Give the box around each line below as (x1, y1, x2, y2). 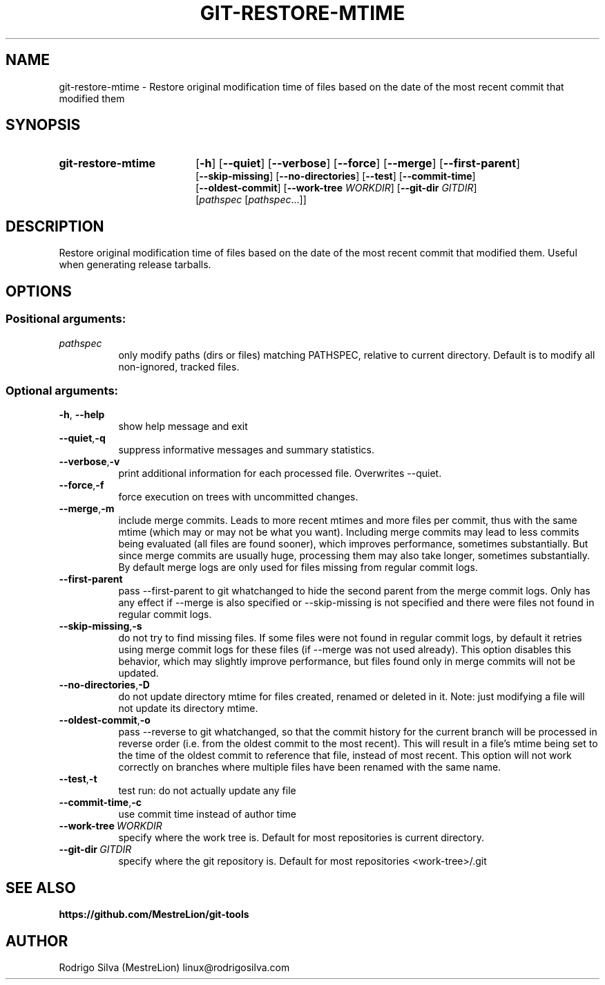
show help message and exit (118, 420, 248, 433)
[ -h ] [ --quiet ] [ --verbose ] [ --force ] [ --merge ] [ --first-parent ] (195, 156, 521, 171)
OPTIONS (6, 282, 72, 300)
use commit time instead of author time (118, 808, 296, 820)
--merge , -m (59, 503, 115, 515)
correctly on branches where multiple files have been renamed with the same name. (118, 761, 501, 773)
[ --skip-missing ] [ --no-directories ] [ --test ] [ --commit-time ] (195, 170, 476, 182)
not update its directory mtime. (118, 702, 258, 715)
